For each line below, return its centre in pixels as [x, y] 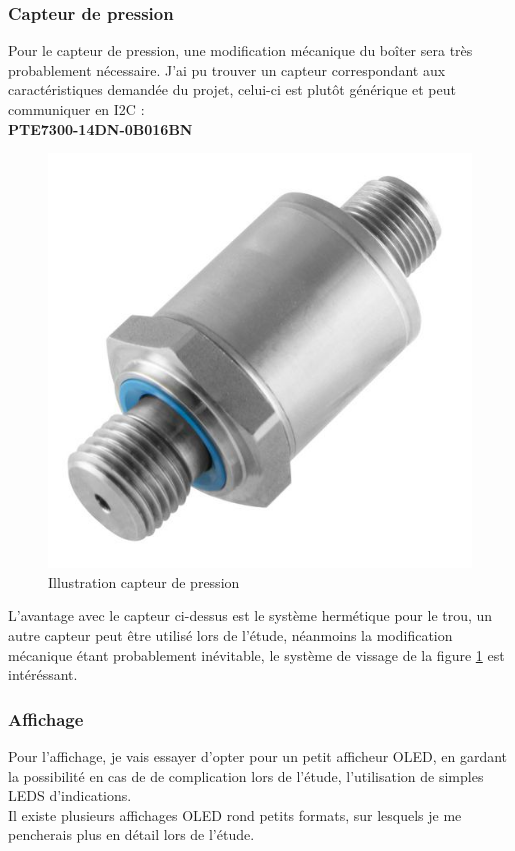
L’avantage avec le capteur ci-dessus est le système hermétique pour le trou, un [250, 615]
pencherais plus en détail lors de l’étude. [131, 834]
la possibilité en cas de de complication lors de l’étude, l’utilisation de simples [246, 775]
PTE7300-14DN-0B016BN [100, 128]
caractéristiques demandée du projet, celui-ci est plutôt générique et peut [232, 89]
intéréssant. [43, 674]
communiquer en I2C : [76, 109]
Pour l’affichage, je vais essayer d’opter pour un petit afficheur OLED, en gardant [258, 755]
